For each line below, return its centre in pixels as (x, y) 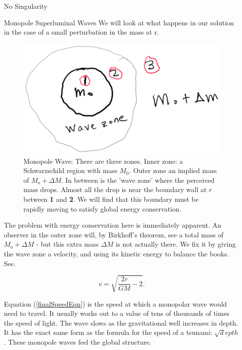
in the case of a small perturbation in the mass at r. (81, 32)
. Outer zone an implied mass (173, 170)
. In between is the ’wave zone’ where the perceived (138, 180)
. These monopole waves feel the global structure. (78, 342)
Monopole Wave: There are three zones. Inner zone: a (103, 161)
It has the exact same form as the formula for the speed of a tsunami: (108, 332)
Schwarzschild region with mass (71, 170)
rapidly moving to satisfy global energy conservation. (102, 208)
